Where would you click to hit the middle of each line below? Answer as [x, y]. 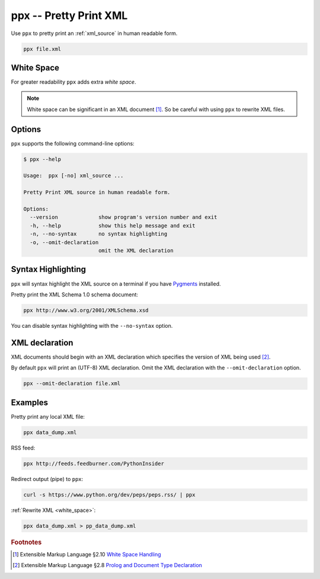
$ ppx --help [42, 159]
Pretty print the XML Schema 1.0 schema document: [75, 295]
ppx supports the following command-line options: [73, 143]
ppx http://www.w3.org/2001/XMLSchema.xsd [86, 310]
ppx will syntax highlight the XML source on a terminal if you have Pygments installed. [116, 284]
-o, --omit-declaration [64, 242]
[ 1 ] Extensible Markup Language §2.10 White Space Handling [87, 554]
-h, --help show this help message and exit [113, 225]
